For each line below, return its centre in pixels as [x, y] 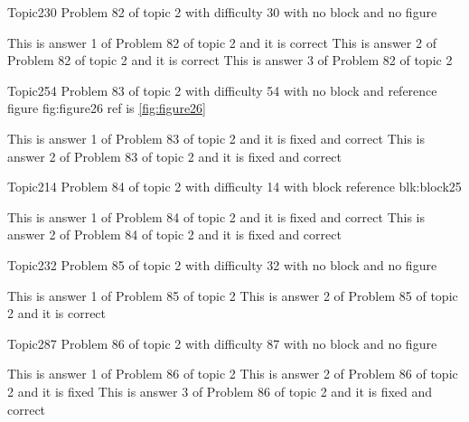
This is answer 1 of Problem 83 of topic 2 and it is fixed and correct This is [216, 138]
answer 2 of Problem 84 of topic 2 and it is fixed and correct [174, 234]
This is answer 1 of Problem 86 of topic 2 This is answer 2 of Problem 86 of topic [233, 374]
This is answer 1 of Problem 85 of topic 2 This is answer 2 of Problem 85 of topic [233, 295]
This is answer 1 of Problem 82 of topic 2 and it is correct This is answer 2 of [222, 42]
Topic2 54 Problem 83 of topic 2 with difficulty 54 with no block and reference [222, 90]
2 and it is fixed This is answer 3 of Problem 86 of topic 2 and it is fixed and [220, 391]
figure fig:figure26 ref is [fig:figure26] [107, 108]
